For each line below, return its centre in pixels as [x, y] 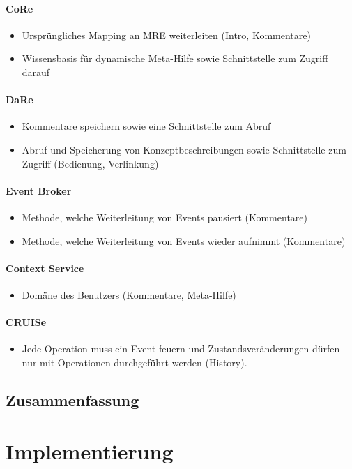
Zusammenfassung [72, 400]
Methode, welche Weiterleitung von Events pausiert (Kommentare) [164, 217]
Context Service [45, 268]
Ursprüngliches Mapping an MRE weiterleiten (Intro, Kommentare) [166, 35]
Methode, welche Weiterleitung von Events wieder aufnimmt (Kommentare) [184, 240]
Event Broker [39, 190]
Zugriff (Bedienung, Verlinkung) [90, 163]
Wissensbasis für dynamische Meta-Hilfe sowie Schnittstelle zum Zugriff [175, 58]
